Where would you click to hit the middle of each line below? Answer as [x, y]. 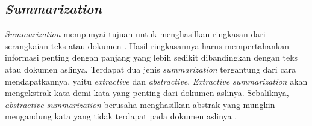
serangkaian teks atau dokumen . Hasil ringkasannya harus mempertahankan [147, 45]
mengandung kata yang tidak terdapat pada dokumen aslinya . [121, 116]
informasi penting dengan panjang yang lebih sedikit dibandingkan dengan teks [151, 57]
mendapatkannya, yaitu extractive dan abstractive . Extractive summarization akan [156, 81]
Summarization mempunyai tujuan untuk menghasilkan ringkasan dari [135, 34]
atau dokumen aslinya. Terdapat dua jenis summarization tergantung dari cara [151, 69]
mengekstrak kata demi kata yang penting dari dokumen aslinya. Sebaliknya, [147, 93]
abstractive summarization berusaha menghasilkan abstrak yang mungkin [140, 104]
